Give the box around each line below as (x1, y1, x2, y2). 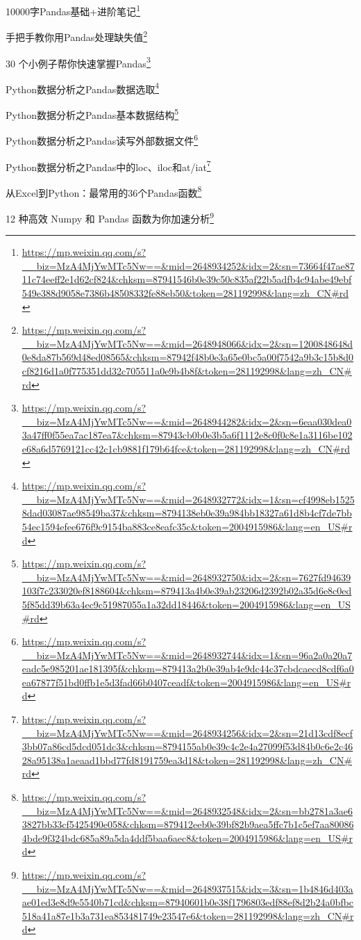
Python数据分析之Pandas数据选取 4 (6, 79, 160, 96)
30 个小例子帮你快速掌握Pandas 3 (6, 54, 151, 70)
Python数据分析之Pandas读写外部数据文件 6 (6, 131, 199, 147)
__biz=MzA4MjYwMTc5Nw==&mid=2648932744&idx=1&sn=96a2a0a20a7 (22, 647, 353, 662)
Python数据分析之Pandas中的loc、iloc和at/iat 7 (6, 157, 211, 174)
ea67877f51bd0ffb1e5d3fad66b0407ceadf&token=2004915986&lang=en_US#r (22, 674, 351, 689)
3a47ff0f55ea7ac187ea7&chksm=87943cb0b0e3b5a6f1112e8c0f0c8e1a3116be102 (22, 428, 353, 442)
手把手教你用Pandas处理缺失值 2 (6, 28, 148, 44)
